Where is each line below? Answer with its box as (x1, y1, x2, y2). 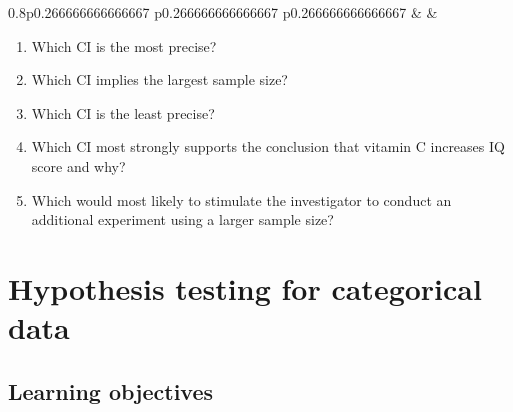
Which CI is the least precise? (31, 102, 215, 123)
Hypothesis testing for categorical (8, 267, 482, 308)
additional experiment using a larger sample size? (31, 209, 334, 230)
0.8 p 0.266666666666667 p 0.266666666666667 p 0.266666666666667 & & (8, 2, 438, 22)
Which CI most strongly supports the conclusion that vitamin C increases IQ (31, 136, 505, 157)
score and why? (31, 155, 126, 176)
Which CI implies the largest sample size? (31, 69, 288, 90)
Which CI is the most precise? (31, 35, 217, 56)
